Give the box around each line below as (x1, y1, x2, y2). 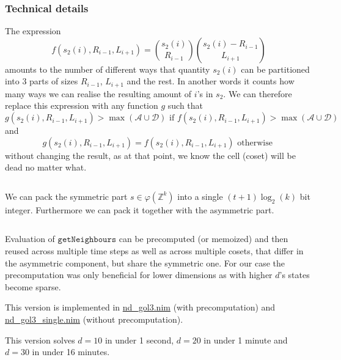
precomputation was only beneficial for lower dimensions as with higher (5, 268, 273, 281)
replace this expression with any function (5, 99, 158, 112)
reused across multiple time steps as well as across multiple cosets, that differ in (5, 244, 304, 257)
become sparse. (5, 280, 61, 293)
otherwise (237, 138, 273, 147)
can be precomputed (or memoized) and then (119, 232, 288, 245)
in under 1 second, (105, 333, 174, 346)
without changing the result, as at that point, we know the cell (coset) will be (5, 149, 296, 161)
